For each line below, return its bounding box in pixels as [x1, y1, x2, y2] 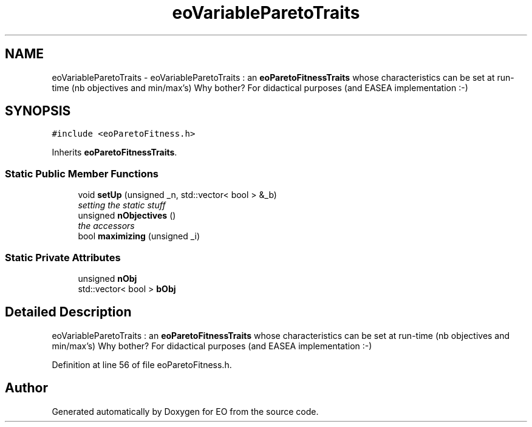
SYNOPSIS [5, 103, 71, 119]
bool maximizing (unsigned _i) [78, 231, 200, 242]
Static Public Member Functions [5, 167, 159, 180]
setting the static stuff [78, 200, 166, 211]
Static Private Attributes [5, 251, 121, 264]
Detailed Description [5, 304, 132, 320]
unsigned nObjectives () [78, 210, 176, 221]
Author [5, 380, 48, 396]
